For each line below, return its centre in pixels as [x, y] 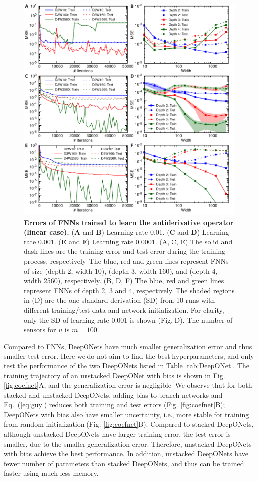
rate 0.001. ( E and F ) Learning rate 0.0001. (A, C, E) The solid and [128, 241]
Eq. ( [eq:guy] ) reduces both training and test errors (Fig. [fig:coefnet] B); [115, 405]
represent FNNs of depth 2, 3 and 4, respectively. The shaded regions [129, 290]
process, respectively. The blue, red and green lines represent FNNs [126, 261]
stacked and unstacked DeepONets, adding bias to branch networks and [113, 395]
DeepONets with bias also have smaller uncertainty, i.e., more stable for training [127, 414]
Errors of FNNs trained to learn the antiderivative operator [129, 222]
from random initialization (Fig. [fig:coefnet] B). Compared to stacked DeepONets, [129, 424]
